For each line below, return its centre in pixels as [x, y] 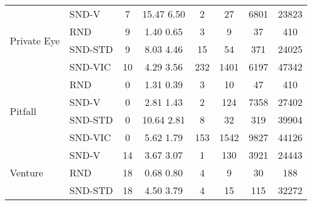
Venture [27, 172]
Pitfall [23, 111]
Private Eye [35, 40]
